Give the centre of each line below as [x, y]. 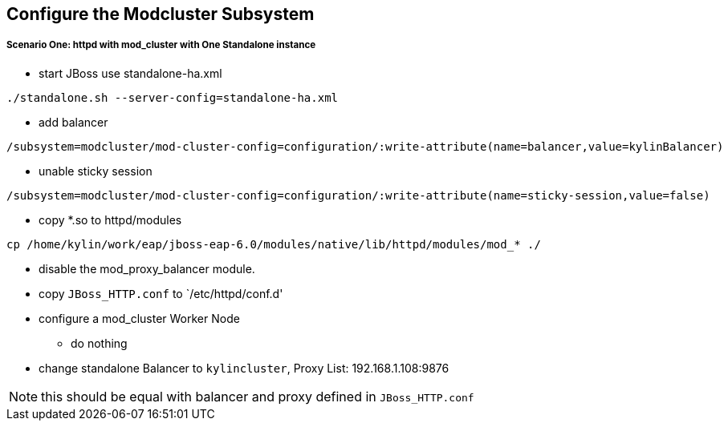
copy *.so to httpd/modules [110, 220]
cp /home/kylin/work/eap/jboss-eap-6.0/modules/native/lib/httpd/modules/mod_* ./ [274, 244]
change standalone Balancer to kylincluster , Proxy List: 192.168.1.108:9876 [244, 368]
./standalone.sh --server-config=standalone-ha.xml [173, 97]
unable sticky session [96, 171]
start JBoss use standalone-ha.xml [130, 73]
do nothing [99, 343]
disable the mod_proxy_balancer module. [147, 268]
